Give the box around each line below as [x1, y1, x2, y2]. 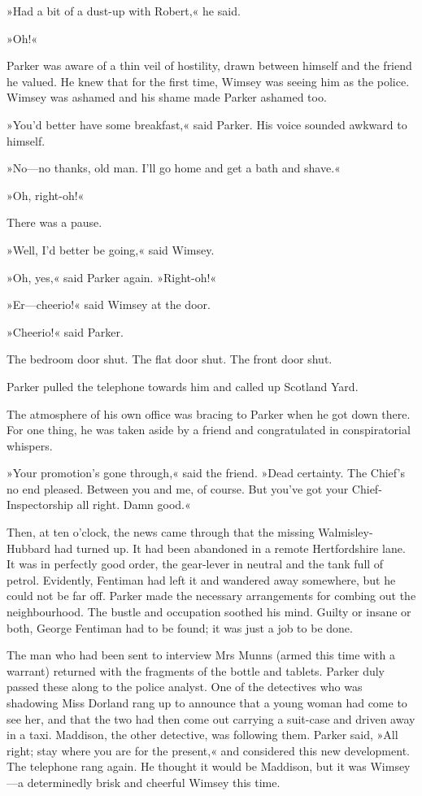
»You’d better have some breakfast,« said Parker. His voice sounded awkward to [7, 115, 407, 133]
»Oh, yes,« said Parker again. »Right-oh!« [7, 268, 217, 285]
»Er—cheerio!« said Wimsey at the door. [7, 296, 211, 313]
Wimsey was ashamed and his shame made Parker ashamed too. [7, 89, 327, 106]
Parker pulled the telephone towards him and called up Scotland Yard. [7, 377, 359, 394]
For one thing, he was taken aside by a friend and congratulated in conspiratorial [7, 421, 411, 438]
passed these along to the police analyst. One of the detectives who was [7, 678, 363, 695]
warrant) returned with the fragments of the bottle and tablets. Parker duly [7, 662, 385, 679]
